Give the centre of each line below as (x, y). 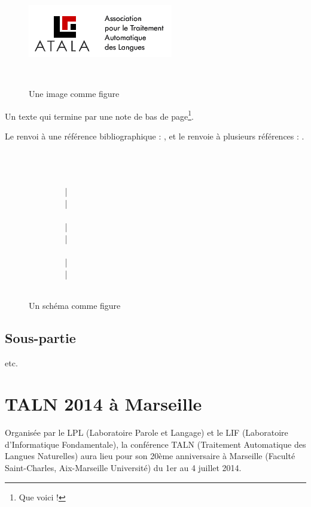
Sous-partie (40, 337)
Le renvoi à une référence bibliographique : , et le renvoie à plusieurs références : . (155, 136)
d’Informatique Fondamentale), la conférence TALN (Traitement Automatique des (155, 444)
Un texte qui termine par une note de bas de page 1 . (99, 115)
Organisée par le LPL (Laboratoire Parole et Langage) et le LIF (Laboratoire (147, 432)
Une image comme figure (74, 94)
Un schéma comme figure (75, 305)
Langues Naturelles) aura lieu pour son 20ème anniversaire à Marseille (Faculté (150, 456)
